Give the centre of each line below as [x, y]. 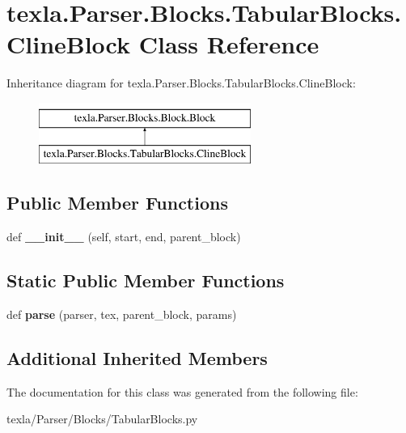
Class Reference [229, 44]
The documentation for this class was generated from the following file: [182, 391]
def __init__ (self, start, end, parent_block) [124, 237]
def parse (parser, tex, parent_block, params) [122, 314]
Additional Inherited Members [137, 358]
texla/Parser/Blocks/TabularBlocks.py [102, 419]
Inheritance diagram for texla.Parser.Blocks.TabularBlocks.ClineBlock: [181, 83]
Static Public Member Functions [146, 280]
